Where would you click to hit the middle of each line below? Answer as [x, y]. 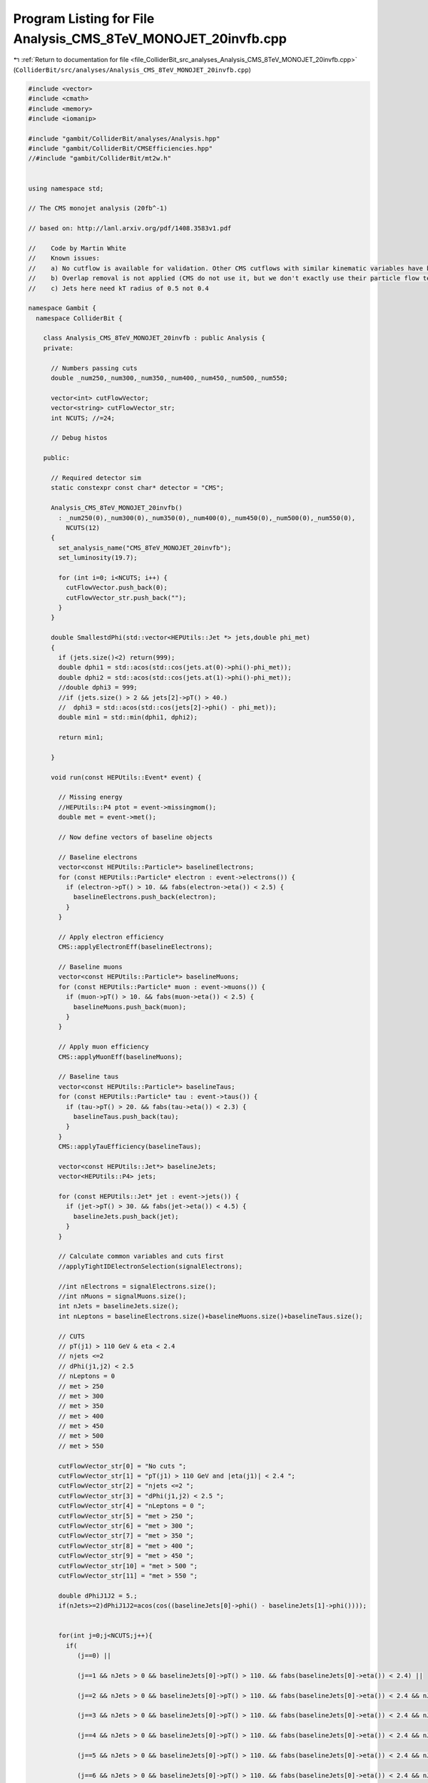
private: [58, 348]
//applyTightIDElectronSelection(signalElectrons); [151, 1266]
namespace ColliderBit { [79, 318]
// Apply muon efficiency [103, 1047]
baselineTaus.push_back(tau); [126, 1117]
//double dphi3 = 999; [98, 688]
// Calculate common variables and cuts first [141, 1256]
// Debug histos [79, 438]
